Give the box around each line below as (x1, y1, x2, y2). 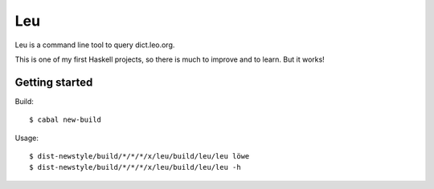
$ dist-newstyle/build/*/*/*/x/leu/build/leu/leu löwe (29, 152, 250, 161)
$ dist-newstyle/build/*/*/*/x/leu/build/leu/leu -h (29, 163, 241, 172)
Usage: (14, 133, 39, 143)
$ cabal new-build (29, 115, 102, 124)
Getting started (14, 75, 93, 89)
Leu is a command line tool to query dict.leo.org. (14, 40, 175, 50)
